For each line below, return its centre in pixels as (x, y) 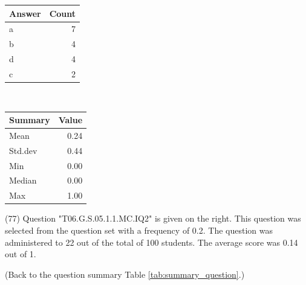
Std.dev (23, 150)
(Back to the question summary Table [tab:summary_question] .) (125, 274)
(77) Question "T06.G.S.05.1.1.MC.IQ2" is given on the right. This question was (153, 218)
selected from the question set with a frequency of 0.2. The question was (139, 230)
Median (23, 180)
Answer (25, 13)
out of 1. (21, 254)
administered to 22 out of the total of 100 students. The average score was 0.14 (151, 242)
